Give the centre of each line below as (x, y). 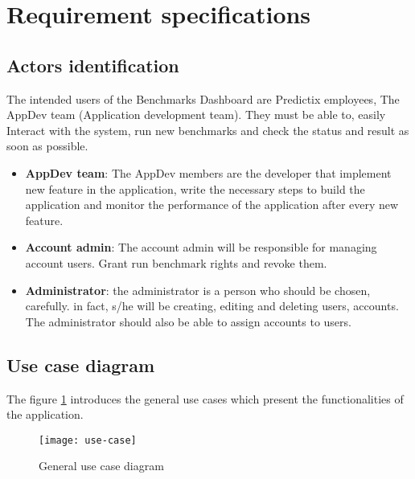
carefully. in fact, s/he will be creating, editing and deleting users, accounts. (212, 306)
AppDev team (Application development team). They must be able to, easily (196, 115)
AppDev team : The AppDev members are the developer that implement (208, 172)
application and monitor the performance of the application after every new (212, 205)
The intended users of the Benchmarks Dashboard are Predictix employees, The (203, 98)
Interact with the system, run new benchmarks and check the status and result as (208, 130)
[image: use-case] (88, 440)
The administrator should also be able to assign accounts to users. (188, 321)
